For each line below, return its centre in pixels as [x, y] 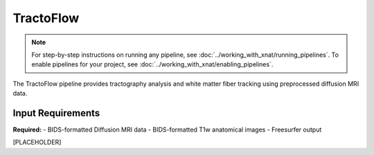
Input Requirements [56, 113]
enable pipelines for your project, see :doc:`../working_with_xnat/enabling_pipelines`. [152, 64]
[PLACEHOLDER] [37, 143]
